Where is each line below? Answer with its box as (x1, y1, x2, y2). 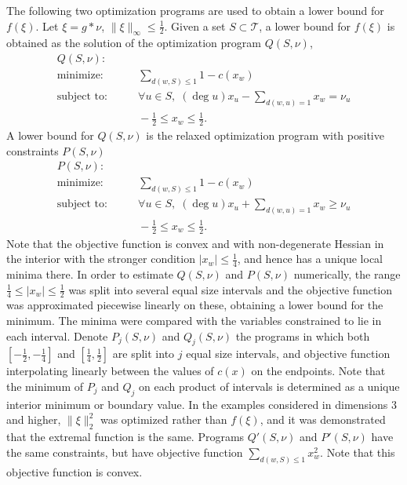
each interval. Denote (6, 327, 108, 344)
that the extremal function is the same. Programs (6, 428, 245, 445)
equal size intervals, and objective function (186, 345, 391, 362)
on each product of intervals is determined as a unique (138, 377, 400, 394)
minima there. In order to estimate (6, 265, 173, 282)
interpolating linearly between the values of (6, 363, 214, 379)
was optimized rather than (100, 411, 227, 428)
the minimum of (6, 377, 83, 394)
